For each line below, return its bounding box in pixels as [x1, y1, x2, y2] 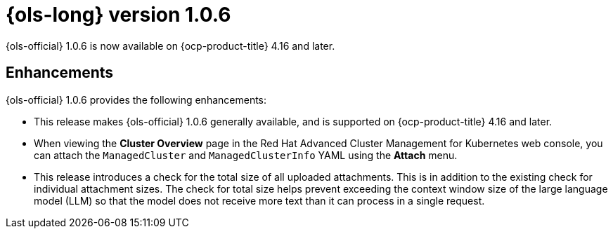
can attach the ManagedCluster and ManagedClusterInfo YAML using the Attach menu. [34, 149, 458, 161]
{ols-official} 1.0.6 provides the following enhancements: [6, 93, 267, 106]
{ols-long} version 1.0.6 [6, 3, 231, 27]
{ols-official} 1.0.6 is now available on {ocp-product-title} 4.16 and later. [6, 39, 335, 52]
